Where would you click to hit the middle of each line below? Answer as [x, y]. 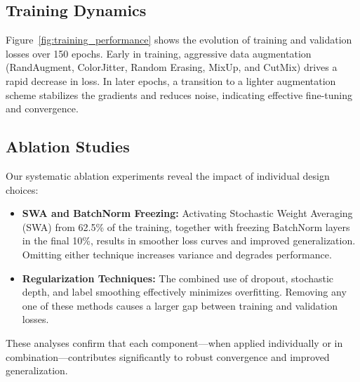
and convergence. [42, 108]
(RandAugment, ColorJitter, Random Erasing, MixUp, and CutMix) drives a [172, 67]
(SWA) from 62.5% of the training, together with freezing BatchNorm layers [186, 226]
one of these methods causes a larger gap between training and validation [180, 305]
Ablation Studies [68, 146]
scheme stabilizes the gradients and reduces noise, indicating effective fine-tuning [179, 94]
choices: [22, 189]
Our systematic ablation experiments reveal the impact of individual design [168, 175]
